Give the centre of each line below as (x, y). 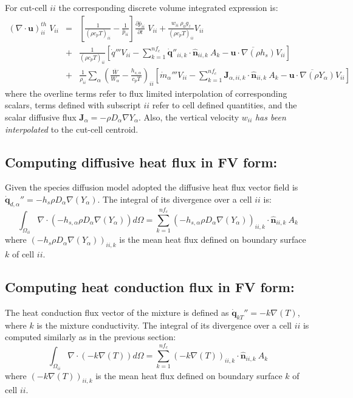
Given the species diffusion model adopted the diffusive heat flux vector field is (152, 187)
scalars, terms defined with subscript (73, 105)
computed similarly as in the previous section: (91, 337)
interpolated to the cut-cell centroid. (72, 129)
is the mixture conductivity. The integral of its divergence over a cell (164, 325)
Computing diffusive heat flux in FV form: (141, 162)
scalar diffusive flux (41, 117)
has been (270, 117)
